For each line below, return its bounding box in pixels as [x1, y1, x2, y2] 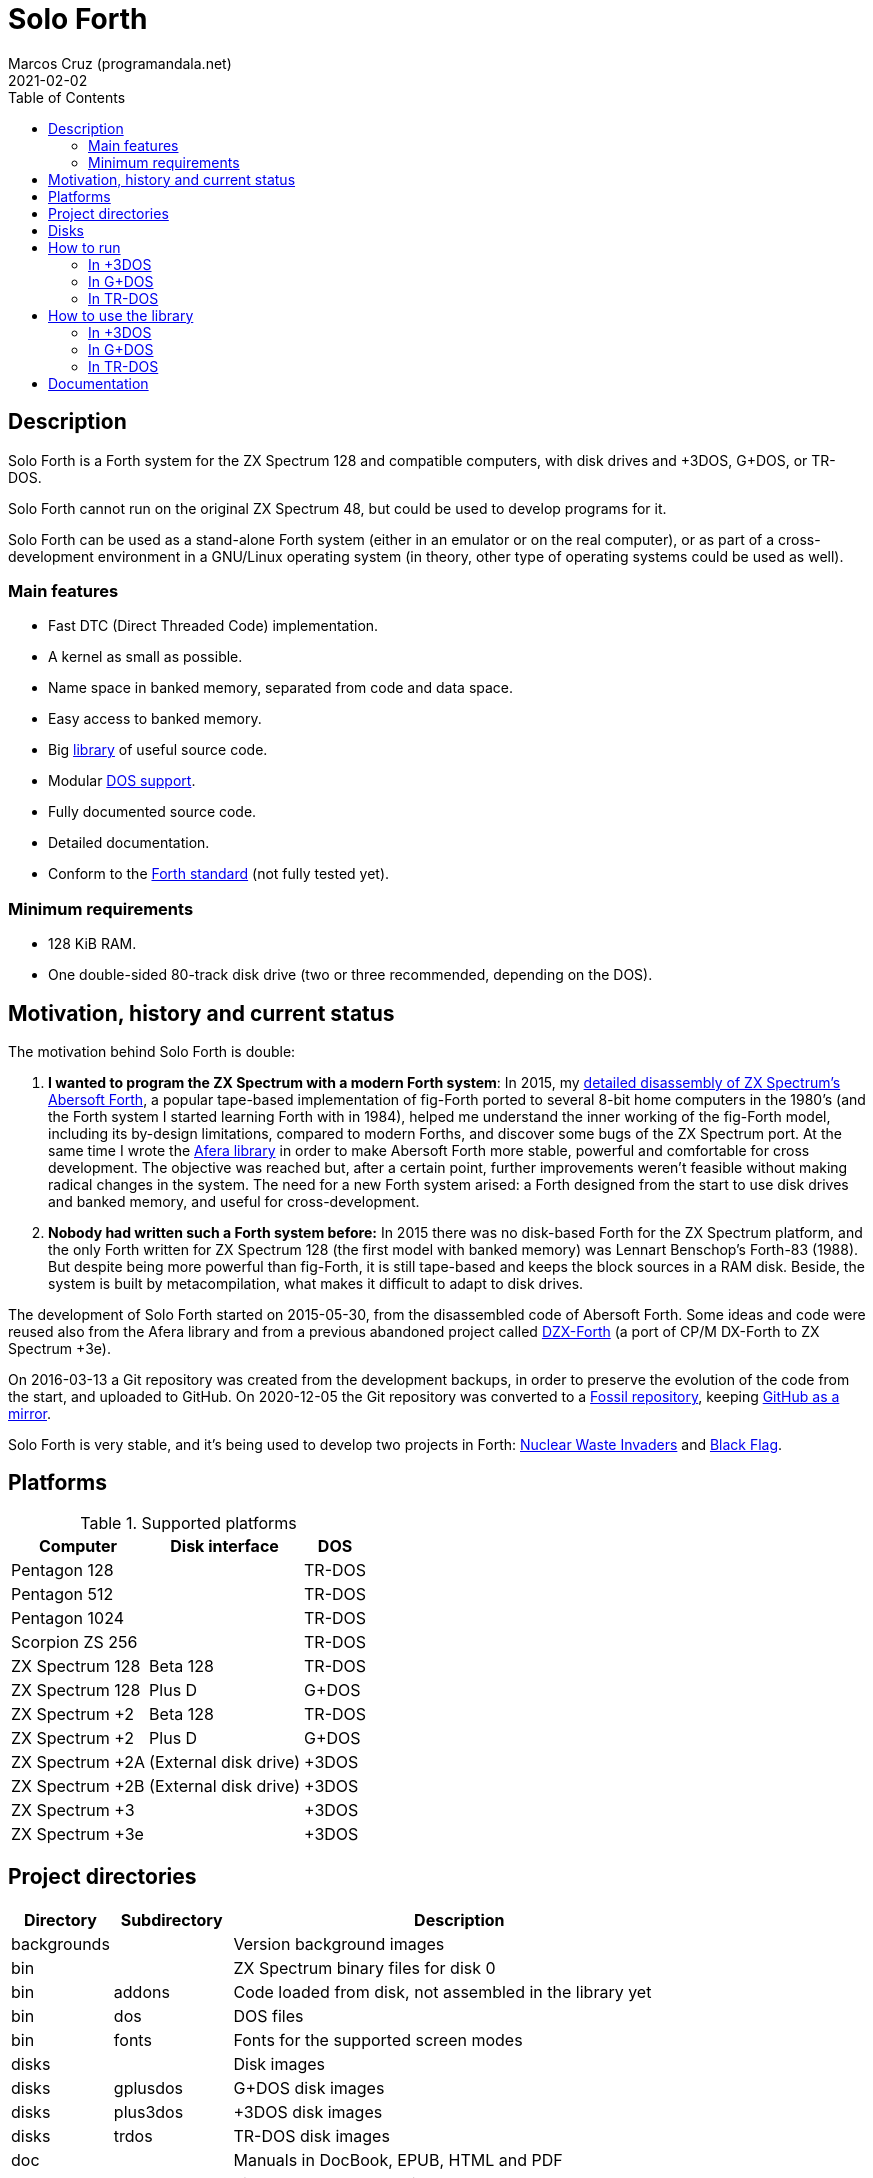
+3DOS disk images [233, 2101, 383, 2122]
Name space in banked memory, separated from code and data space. [48, 679, 514, 697]
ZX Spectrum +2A [11, 1751, 146, 1772]
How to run [48, 238, 121, 256]
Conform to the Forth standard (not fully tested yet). [48, 865, 390, 883]
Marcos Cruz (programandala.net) [8, 54, 232, 72]
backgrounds [11, 1933, 110, 1954]
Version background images [233, 1933, 445, 1954]
